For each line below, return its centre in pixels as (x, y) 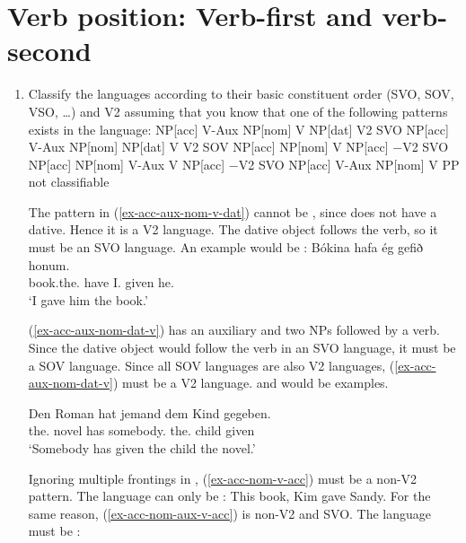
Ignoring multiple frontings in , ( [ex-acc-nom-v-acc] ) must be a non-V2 (223, 478)
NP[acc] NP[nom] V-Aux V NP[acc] (127, 164)
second (49, 51)
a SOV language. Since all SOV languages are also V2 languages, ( (211, 365)
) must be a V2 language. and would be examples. (251, 383)
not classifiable (69, 182)
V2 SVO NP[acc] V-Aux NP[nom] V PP (349, 164)
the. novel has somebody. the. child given (141, 430)
